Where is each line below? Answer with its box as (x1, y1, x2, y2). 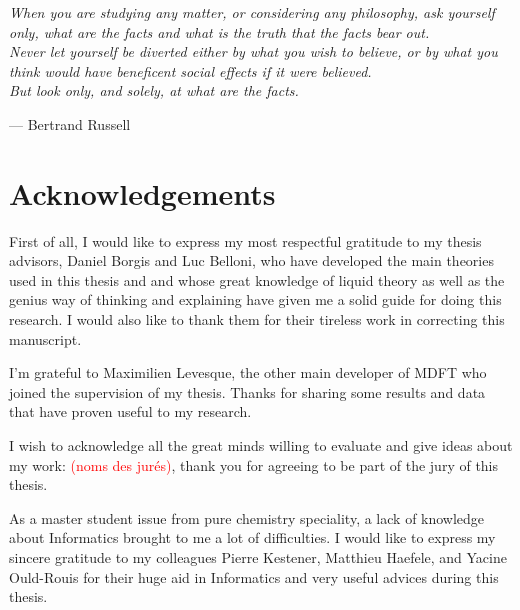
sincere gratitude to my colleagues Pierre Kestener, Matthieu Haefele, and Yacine (9, 547, 507, 567)
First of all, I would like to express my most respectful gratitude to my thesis (9, 230, 482, 251)
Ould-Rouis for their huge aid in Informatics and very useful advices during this (9, 566, 499, 587)
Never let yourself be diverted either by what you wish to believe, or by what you (9, 41, 498, 62)
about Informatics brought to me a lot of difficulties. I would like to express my (9, 527, 496, 548)
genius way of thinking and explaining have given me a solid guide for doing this (9, 289, 502, 310)
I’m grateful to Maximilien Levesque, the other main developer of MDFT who (9, 362, 487, 383)
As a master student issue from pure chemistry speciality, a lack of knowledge (9, 507, 485, 528)
